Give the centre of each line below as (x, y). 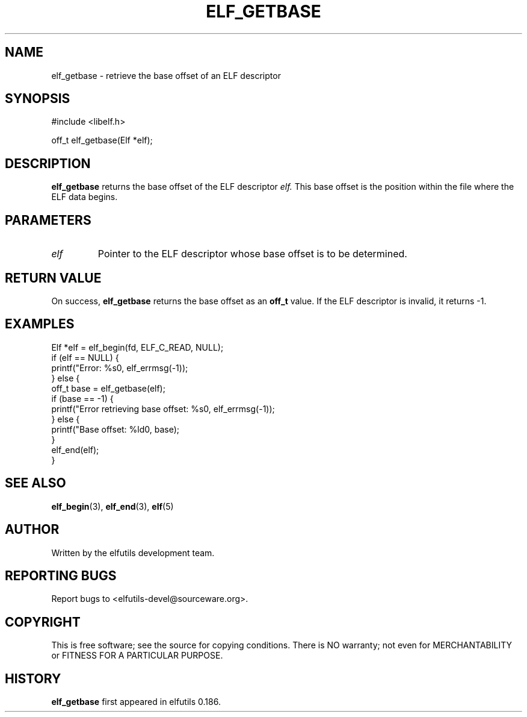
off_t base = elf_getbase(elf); (108, 388)
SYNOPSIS (38, 99)
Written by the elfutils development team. (133, 553)
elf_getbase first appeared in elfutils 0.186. (136, 702)
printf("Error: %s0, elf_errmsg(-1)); (120, 368)
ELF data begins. (85, 197)
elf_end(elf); (75, 449)
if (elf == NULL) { (85, 357)
